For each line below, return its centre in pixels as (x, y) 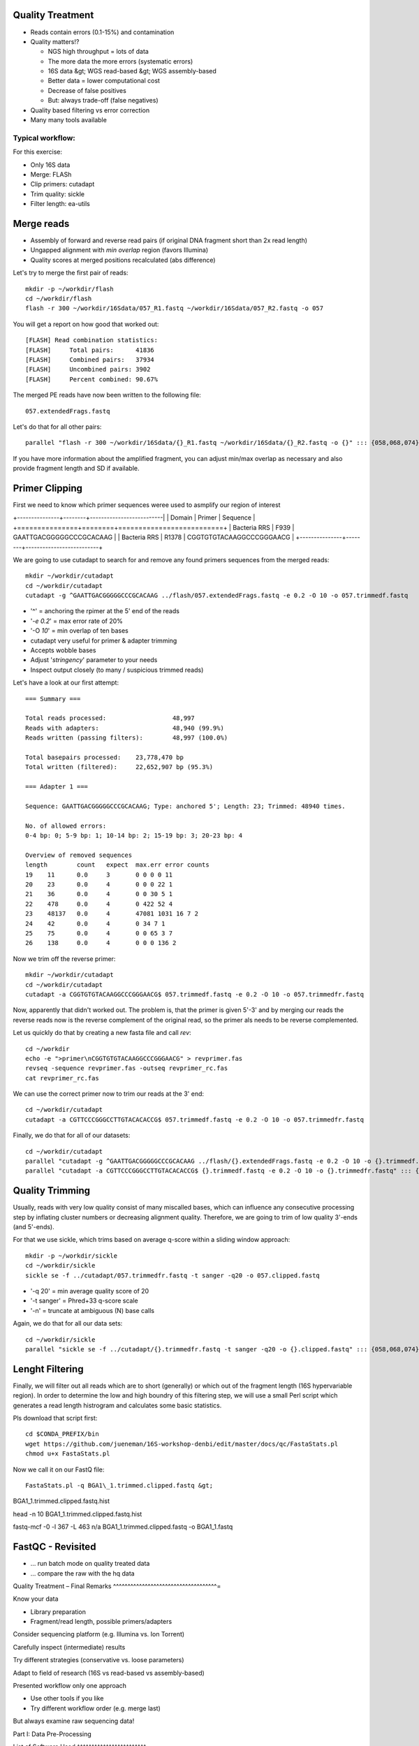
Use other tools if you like (67, 1699)
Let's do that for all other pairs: (57, 427)
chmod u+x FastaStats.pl (68, 1454)
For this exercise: (38, 152)
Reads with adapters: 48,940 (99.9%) (125, 728)
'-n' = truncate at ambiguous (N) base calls (93, 1310)
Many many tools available (69, 120)
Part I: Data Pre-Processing (52, 1734)
